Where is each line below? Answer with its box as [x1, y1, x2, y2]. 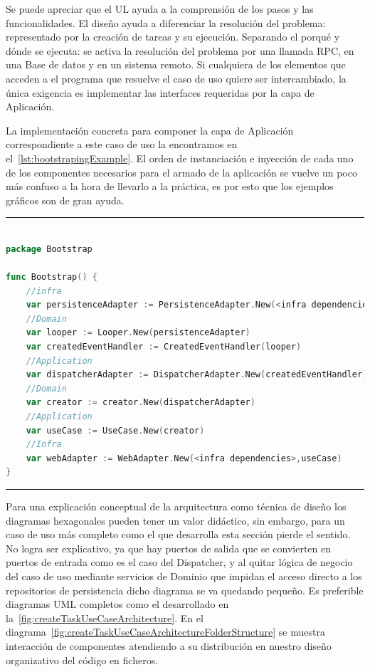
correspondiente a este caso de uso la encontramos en [6, 137, 238, 152]
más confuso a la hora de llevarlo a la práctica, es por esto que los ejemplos [6, 179, 334, 194]
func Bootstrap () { [6, 272, 97, 283]
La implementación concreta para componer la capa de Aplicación [6, 122, 294, 137]
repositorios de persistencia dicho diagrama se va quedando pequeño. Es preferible [6, 582, 364, 597]
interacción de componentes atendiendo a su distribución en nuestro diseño [6, 638, 332, 653]
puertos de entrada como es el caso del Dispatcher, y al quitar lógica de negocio [6, 555, 353, 569]
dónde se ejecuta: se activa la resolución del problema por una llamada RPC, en [6, 43, 354, 58]
